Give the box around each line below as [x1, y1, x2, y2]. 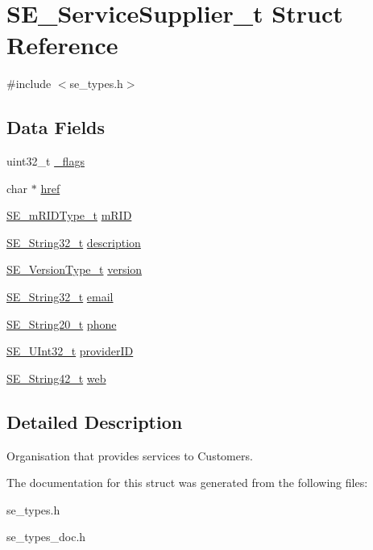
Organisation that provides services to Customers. [6, 447, 253, 464]
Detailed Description [6, 409, 183, 434]
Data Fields [6, 115, 106, 140]
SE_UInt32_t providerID [6, 342, 134, 359]
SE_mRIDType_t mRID [6, 207, 132, 224]
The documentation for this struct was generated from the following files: [6, 474, 368, 491]
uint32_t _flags [6, 153, 85, 170]
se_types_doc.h [6, 528, 86, 545]
